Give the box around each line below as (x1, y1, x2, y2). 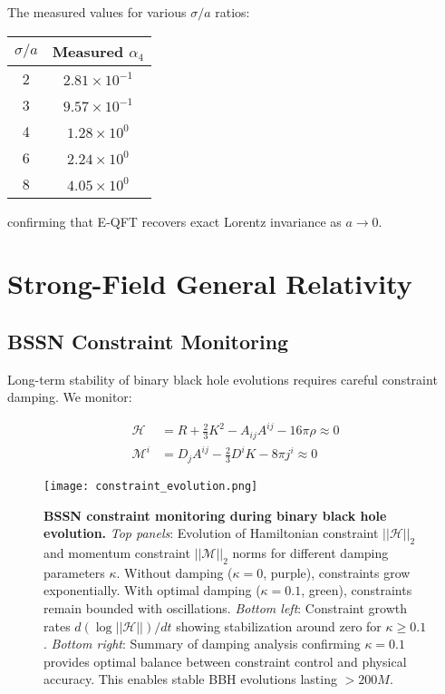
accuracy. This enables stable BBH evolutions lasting (44, 670, 337, 689)
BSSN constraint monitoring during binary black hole (44, 505, 387, 524)
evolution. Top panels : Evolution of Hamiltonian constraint (44, 523, 379, 542)
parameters (44, 562, 105, 582)
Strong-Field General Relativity (7, 265, 412, 302)
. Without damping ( (116, 562, 233, 582)
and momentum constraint (44, 542, 190, 562)
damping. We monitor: (7, 387, 132, 406)
